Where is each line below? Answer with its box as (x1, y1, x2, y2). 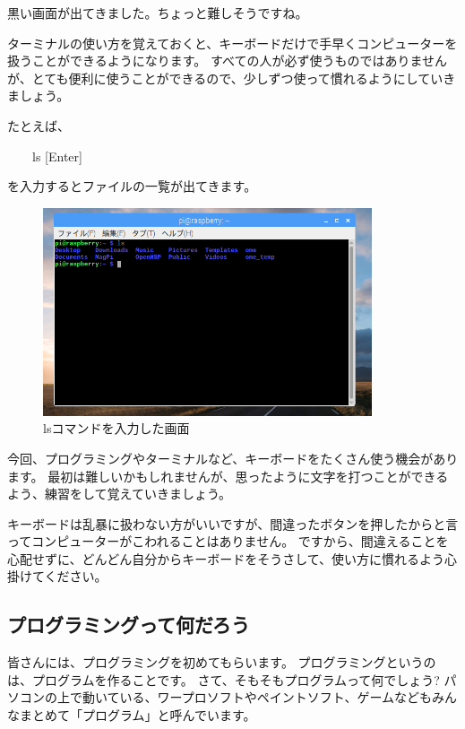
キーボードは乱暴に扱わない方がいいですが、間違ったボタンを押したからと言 (7, 514, 459, 533)
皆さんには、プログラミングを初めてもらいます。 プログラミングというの (7, 653, 436, 672)
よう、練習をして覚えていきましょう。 (7, 484, 232, 503)
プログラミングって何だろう (7, 611, 250, 638)
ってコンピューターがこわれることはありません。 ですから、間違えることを (7, 532, 449, 551)
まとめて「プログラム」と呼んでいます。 (19, 706, 256, 725)
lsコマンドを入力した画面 (43, 419, 190, 438)
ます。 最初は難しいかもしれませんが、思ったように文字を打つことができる (7, 466, 449, 485)
